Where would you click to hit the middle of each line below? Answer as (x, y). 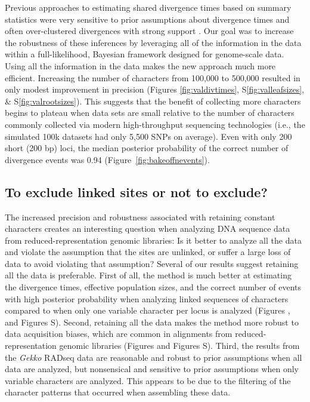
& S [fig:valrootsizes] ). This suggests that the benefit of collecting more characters (153, 101)
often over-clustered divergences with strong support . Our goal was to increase (149, 31)
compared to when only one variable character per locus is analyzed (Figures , (148, 310)
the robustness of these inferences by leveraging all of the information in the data (153, 42)
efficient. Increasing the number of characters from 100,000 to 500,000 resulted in (153, 77)
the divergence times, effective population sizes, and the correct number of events (153, 287)
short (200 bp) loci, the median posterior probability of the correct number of (147, 148)
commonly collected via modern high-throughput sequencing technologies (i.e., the (155, 124)
